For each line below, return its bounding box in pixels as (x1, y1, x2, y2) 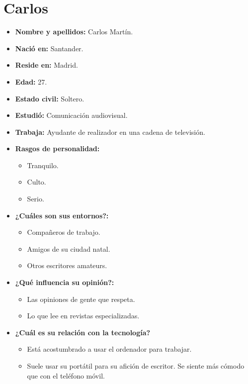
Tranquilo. (27, 160, 59, 170)
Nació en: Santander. (15, 43, 83, 53)
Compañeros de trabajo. (27, 227, 100, 237)
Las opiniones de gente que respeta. (27, 293, 135, 304)
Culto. (27, 177, 46, 187)
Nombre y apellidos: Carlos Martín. (15, 26, 133, 37)
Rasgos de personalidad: (15, 143, 100, 154)
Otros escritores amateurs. (27, 260, 107, 271)
